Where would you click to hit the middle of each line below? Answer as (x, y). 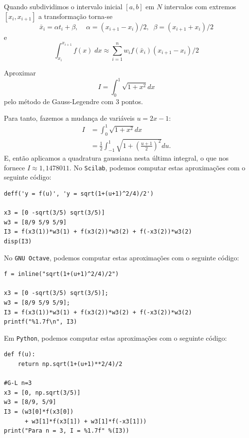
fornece (15, 167)
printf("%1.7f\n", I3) (41, 322)
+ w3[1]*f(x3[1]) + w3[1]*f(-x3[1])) (86, 421)
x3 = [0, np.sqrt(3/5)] (42, 392)
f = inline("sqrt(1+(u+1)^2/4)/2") (62, 274)
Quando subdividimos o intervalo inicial (63, 6)
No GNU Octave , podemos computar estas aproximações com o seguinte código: (122, 257)
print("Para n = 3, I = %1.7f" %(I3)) (67, 431)
